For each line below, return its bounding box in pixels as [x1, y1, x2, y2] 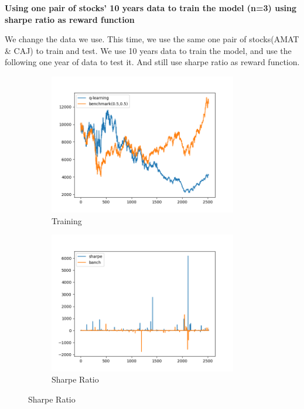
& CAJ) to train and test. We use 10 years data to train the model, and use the [5, 44, 292, 56]
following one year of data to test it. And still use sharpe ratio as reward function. [5, 56, 300, 68]
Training [52, 214, 82, 227]
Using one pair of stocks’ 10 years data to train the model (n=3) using [5, 2, 296, 13]
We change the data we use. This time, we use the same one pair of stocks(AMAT [5, 33, 299, 45]
